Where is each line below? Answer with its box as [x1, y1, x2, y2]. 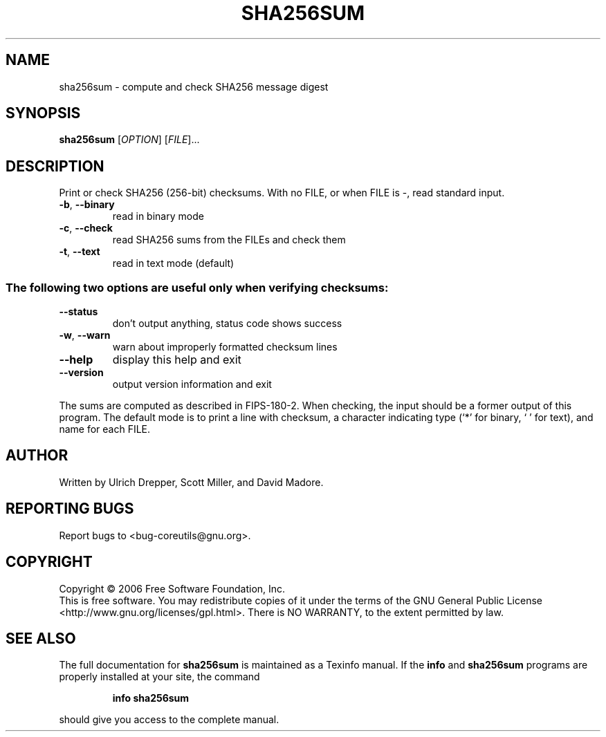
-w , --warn [59, 329, 111, 342]
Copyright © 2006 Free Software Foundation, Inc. [59, 582, 286, 595]
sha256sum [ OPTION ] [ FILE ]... [59, 133, 200, 146]
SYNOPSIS [6, 104, 81, 122]
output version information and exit [112, 378, 272, 391]
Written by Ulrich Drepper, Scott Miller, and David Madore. [59, 476, 324, 488]
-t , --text [59, 245, 100, 258]
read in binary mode [112, 210, 204, 223]
